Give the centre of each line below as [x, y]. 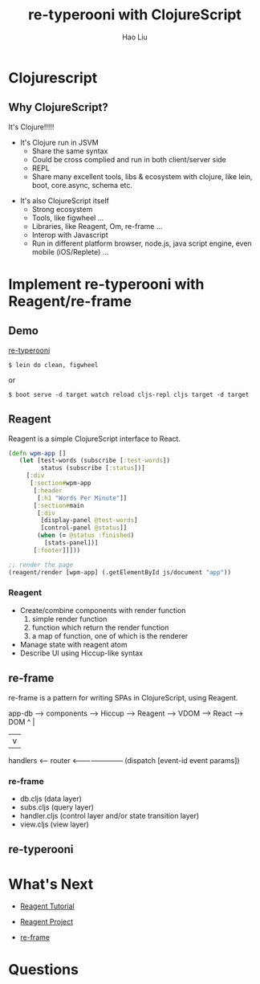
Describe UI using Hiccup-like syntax [81, 653]
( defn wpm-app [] [37, 453]
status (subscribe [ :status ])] [93, 468]
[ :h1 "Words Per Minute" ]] [82, 498]
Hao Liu [135, 37]
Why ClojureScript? [58, 107]
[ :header [48, 490]
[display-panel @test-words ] [89, 521]
